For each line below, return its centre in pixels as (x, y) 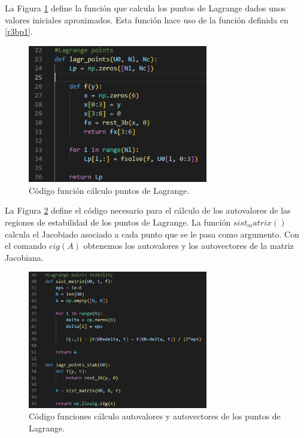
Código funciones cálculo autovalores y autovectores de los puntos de (155, 416)
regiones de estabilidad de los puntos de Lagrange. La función (118, 222)
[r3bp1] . (19, 31)
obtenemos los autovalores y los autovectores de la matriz (189, 246)
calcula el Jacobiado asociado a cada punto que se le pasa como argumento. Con (152, 234)
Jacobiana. (24, 257)
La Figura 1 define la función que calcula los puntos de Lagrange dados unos (145, 8)
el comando (26, 246)
